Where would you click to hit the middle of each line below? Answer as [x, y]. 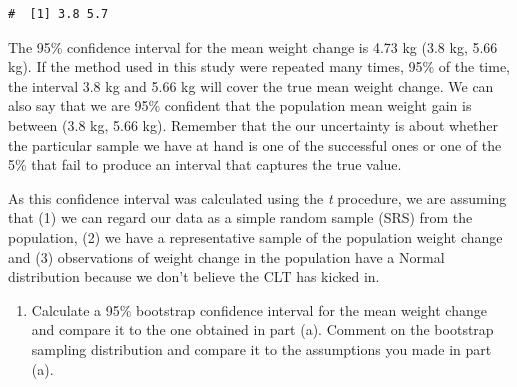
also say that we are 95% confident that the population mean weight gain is [240, 105]
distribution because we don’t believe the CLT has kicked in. [194, 276]
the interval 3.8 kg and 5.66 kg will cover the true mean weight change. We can [251, 85]
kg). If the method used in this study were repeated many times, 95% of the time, [259, 66]
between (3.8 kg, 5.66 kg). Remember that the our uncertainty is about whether [253, 124]
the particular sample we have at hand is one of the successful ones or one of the [255, 144]
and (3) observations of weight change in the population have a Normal [226, 256]
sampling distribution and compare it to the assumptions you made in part [261, 348]
